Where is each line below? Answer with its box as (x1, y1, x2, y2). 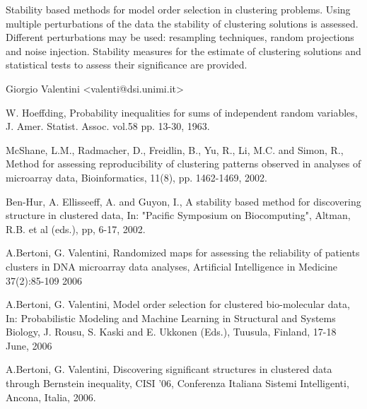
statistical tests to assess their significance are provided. (6, 57, 247, 72)
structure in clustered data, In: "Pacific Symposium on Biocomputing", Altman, (6, 208, 351, 223)
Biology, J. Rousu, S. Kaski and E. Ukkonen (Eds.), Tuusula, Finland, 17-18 (6, 324, 337, 339)
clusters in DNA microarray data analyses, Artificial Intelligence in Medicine (6, 259, 337, 273)
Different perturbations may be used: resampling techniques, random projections (6, 30, 354, 45)
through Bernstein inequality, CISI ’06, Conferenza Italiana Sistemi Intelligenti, (6, 376, 349, 391)
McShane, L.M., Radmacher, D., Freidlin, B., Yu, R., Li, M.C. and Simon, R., (6, 142, 344, 157)
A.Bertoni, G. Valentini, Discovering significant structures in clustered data (6, 362, 332, 377)
